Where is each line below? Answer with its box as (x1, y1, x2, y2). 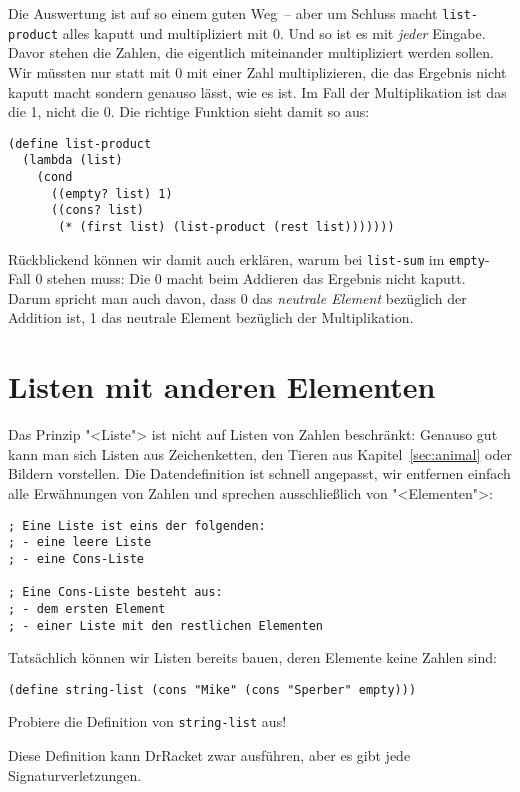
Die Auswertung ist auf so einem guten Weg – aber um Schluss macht (8, 3, 438, 23)
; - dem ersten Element (8, 601, 166, 616)
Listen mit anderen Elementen (8, 366, 436, 407)
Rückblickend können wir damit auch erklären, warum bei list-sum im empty (8, 248, 485, 269)
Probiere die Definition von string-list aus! (8, 711, 287, 732)
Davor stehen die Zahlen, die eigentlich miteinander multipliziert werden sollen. (8, 42, 494, 63)
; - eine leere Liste (8, 535, 152, 550)
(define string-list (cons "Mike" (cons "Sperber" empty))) (8, 682, 417, 697)
